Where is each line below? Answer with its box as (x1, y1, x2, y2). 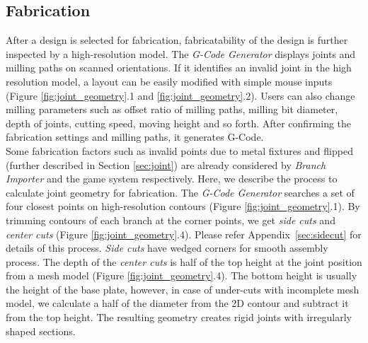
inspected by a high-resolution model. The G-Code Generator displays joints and (6, 46, 356, 61)
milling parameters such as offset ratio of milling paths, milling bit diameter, (6, 102, 338, 117)
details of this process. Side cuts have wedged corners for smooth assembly (6, 240, 328, 255)
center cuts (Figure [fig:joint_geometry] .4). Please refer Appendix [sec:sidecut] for (6, 226, 362, 241)
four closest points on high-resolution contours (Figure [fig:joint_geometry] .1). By (6, 199, 360, 214)
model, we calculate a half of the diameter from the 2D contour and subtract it (6, 296, 349, 310)
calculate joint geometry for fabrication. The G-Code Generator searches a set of (6, 185, 355, 199)
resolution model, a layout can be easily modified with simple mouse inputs (6, 74, 333, 88)
